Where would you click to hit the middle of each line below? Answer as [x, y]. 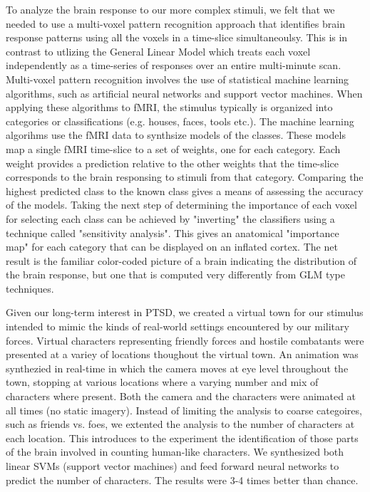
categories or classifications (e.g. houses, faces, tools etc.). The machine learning [180, 121]
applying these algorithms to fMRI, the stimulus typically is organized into [169, 107]
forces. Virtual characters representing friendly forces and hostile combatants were [185, 340]
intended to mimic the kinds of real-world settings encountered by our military [178, 326]
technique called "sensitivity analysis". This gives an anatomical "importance [173, 232]
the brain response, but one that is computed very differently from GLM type [175, 274]
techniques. [30, 288]
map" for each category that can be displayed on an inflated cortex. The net [172, 247]
